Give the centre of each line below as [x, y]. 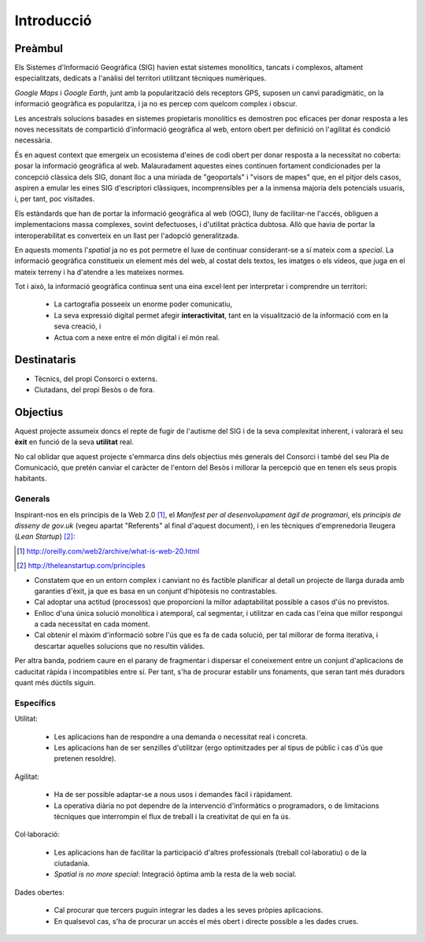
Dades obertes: [39, 892]
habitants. [31, 478]
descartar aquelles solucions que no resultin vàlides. [120, 646]
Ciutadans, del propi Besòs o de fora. [94, 389]
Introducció [53, 20]
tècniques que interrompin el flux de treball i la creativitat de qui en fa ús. [172, 816]
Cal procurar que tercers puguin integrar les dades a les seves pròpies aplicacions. [188, 910]
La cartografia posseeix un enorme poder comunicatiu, [143, 304]
